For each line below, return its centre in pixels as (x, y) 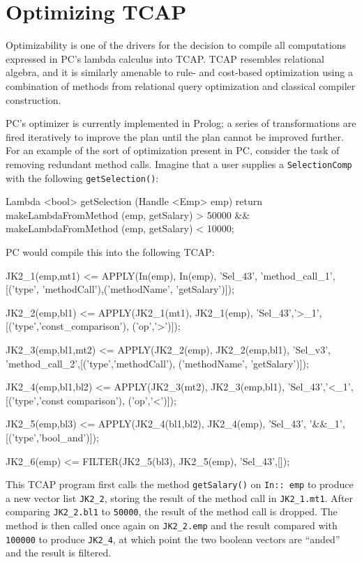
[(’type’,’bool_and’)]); (52, 437)
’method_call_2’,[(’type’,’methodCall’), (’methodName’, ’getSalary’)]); (157, 363)
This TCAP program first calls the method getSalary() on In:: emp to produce (180, 484)
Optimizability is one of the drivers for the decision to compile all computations (176, 45)
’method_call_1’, (298, 275)
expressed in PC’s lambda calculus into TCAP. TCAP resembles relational (165, 58)
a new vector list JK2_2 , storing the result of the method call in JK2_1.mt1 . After (180, 498)
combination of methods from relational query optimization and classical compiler (181, 85)
